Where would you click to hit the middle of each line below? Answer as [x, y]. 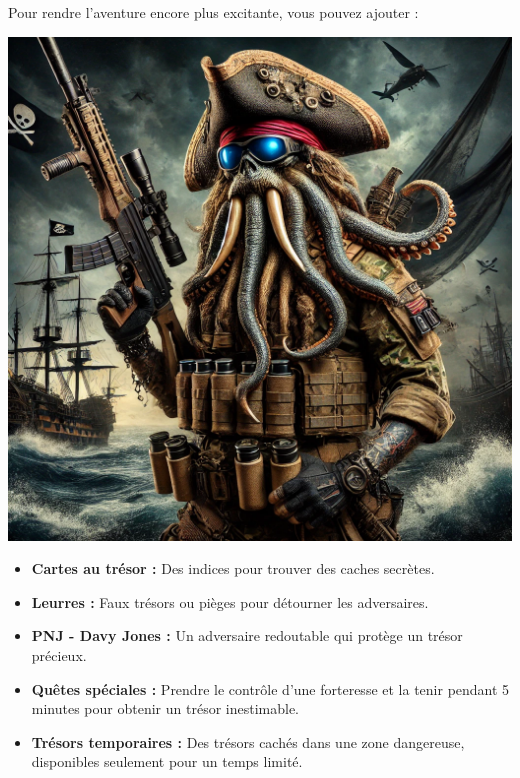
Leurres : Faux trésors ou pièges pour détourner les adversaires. [230, 601]
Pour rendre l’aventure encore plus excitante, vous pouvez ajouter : [213, 12]
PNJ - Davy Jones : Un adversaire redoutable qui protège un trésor [247, 635]
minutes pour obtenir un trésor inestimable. [165, 708]
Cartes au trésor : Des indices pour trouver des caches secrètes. [233, 568]
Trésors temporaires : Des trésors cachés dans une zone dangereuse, [248, 741]
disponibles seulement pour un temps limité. [167, 761]
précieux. [59, 654]
